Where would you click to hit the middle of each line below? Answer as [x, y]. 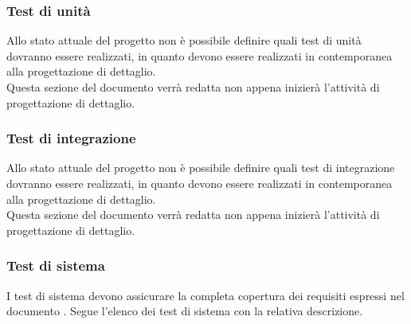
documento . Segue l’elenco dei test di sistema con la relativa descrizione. [185, 311]
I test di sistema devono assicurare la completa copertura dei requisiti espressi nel [205, 295]
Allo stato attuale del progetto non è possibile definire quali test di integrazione [201, 168]
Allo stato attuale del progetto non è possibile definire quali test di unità [184, 40]
